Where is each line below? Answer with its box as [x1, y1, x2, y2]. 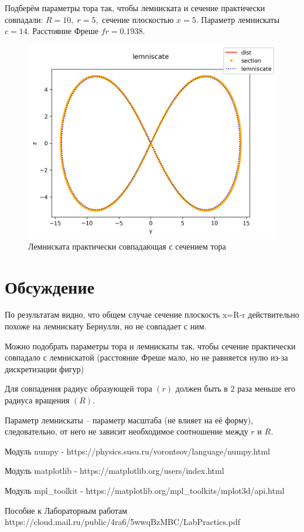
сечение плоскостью [102, 13, 174, 25]
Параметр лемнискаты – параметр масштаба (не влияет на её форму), [5, 413, 254, 426]
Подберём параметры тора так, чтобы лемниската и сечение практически [5, 2, 265, 14]
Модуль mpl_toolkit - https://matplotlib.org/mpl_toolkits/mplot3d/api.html [5, 484, 285, 496]
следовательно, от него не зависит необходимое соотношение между [5, 425, 248, 437]
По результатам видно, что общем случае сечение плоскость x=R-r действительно [5, 308, 299, 321]
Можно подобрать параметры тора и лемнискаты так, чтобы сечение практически [5, 339, 296, 352]
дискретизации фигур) [5, 362, 84, 375]
